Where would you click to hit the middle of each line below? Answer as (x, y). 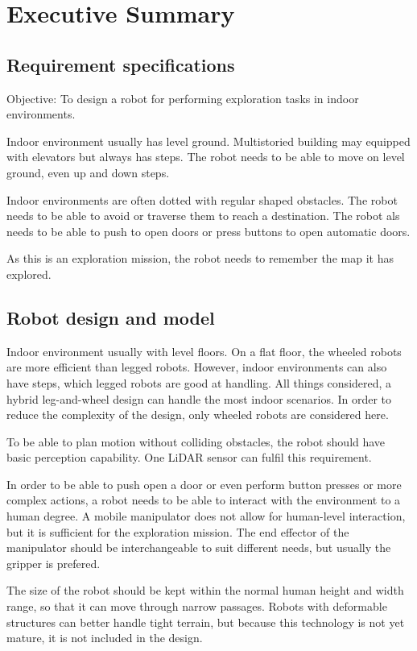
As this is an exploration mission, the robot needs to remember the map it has (200, 258)
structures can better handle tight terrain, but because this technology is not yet (206, 622)
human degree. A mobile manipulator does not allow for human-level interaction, (206, 516)
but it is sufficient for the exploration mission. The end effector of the (178, 531)
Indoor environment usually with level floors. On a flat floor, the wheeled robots (204, 351)
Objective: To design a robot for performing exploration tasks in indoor (183, 98)
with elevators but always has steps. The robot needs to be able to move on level (206, 157)
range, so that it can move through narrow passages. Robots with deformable (197, 606)
